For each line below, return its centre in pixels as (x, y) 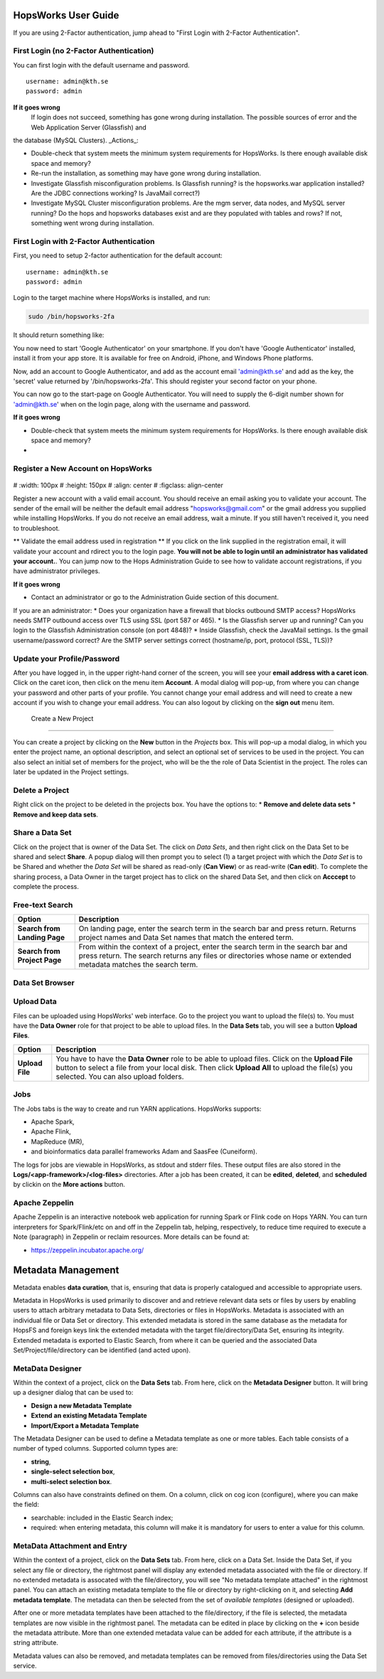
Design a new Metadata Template (81, 1405)
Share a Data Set (42, 833)
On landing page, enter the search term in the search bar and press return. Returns (218, 929)
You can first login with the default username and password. (101, 65)
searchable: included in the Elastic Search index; (102, 1518)
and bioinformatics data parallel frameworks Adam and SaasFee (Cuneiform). (144, 1151)
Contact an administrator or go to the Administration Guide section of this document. (155, 597)
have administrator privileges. (57, 571)
